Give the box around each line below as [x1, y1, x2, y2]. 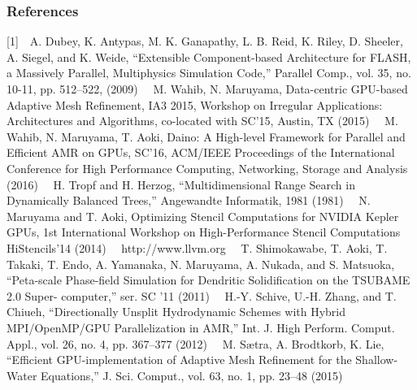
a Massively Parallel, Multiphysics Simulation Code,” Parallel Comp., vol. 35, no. [7, 64, 411, 81]
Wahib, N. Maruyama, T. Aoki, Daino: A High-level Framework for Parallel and [7, 128, 406, 145]
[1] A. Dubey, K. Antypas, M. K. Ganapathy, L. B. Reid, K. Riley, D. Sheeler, [7, 32, 403, 50]
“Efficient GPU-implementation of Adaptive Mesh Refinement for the [7, 351, 352, 368]
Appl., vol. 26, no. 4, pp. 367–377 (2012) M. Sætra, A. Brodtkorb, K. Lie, [7, 335, 384, 352]
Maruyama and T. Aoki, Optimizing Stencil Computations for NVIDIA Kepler [7, 207, 399, 224]
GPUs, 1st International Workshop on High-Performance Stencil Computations [7, 223, 401, 240]
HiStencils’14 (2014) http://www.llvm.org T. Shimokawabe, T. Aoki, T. [7, 239, 388, 256]
